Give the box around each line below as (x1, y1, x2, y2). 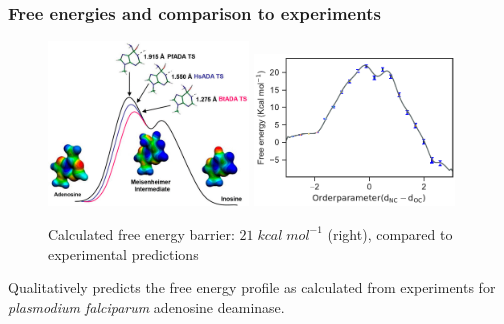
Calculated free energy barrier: (48, 223, 235, 244)
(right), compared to (327, 223, 453, 244)
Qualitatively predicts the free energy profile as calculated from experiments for (8, 277, 496, 298)
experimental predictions (48, 243, 199, 264)
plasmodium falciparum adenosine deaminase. (8, 296, 285, 317)
